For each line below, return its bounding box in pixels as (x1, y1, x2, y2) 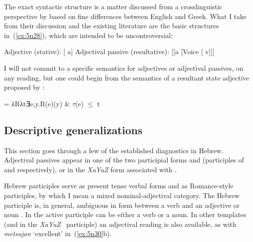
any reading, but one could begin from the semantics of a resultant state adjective (4, 72, 250, 82)
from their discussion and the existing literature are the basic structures (4, 20, 219, 31)
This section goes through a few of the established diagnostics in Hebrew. (4, 145, 224, 155)
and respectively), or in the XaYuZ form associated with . (4, 164, 177, 174)
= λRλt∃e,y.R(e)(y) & (4, 98, 70, 108)
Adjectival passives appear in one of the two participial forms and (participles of (4, 155, 244, 165)
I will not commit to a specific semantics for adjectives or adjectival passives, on (4, 62, 244, 73)
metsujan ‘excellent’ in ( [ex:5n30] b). (4, 228, 112, 239)
